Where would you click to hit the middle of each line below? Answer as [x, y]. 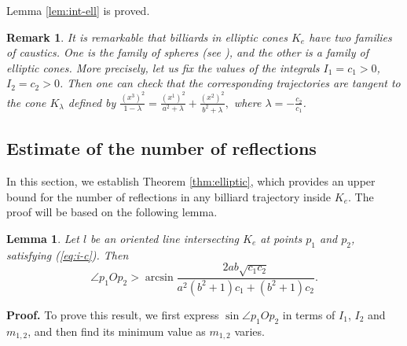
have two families [350, 37]
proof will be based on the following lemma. [112, 212]
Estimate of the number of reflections [161, 148]
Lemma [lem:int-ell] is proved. [78, 10]
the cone [26, 102]
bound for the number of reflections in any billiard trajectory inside [169, 196]
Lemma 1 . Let [43, 238]
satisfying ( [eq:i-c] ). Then [68, 254]
